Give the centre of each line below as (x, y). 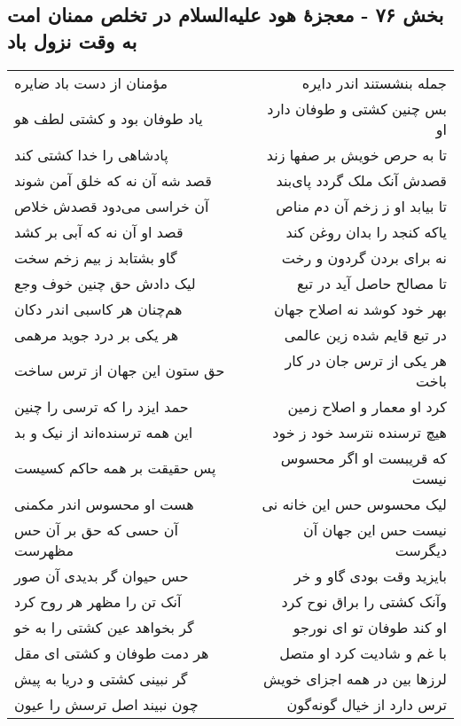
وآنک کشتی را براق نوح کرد (364, 601)
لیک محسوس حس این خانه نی (354, 504)
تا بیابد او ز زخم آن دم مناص (361, 206)
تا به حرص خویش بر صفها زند (356, 154)
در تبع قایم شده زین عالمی (365, 334)
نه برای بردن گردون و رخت (364, 257)
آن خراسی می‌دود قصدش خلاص (112, 206)
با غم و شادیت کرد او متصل (363, 652)
